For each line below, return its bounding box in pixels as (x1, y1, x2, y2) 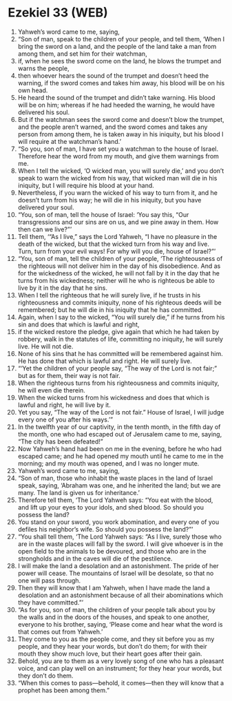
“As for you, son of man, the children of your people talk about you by (17, 605, 215, 614)
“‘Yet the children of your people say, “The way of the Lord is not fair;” (17, 364, 218, 373)
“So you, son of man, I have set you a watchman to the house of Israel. (17, 145, 219, 153)
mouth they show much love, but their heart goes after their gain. (17, 649, 202, 658)
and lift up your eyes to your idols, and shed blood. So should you (17, 503, 204, 511)
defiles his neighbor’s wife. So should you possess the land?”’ (17, 525, 193, 533)
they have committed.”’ (17, 598, 84, 607)
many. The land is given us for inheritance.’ (17, 488, 140, 496)
